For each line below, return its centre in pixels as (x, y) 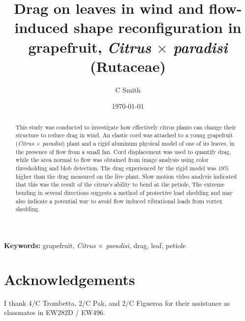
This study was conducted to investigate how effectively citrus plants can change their (126, 127)
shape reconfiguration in (157, 27)
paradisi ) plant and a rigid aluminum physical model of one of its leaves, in (138, 143)
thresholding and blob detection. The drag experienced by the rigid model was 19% (122, 168)
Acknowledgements (70, 279)
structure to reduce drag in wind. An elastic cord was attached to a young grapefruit (124, 135)
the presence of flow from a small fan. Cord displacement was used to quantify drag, (123, 151)
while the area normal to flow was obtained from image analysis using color (112, 160)
